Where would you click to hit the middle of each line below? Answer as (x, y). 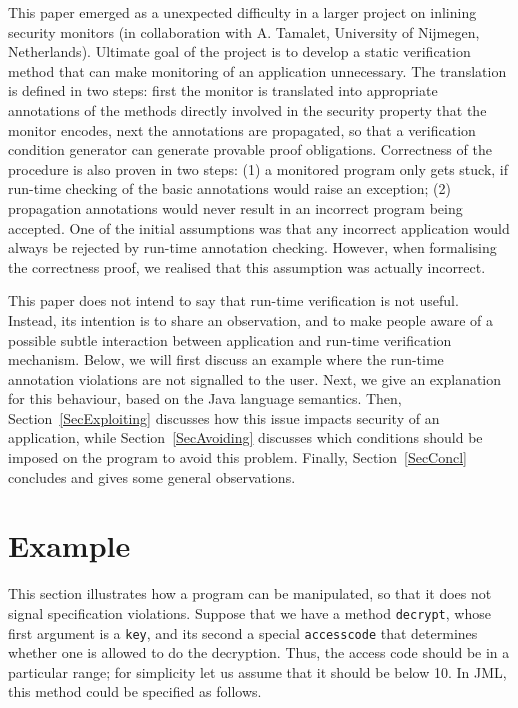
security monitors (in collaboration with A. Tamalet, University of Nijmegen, (244, 31)
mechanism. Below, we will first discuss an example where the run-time (226, 359)
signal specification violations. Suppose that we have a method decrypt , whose (249, 612)
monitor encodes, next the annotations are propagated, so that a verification (242, 129)
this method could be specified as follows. (135, 691)
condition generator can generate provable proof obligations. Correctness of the (250, 149)
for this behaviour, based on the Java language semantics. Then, (205, 398)
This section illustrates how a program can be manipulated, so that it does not (250, 593)
